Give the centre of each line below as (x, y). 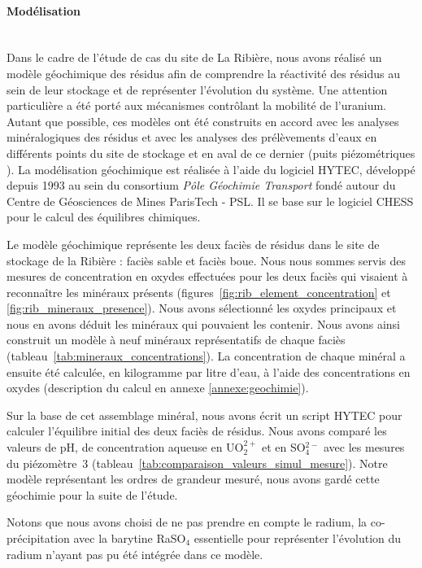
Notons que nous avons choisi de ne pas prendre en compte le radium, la (187, 522)
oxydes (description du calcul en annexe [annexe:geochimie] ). (158, 388)
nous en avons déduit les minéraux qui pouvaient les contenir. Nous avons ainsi (204, 323)
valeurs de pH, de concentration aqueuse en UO (125, 447)
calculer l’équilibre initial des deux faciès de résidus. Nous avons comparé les (197, 431)
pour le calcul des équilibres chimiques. (104, 217)
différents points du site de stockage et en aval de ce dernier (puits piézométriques (211, 153)
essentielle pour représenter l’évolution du (298, 538)
